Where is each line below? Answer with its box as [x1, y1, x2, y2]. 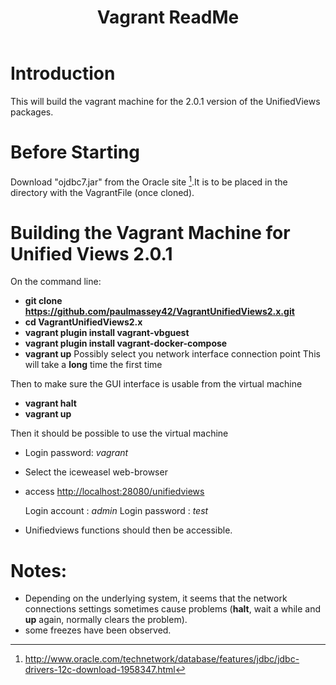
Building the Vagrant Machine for [10, 221, 291, 244]
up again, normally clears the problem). [24, 614, 188, 626]
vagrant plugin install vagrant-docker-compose [24, 337, 228, 350]
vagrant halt [24, 397, 77, 410]
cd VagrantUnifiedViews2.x [24, 316, 143, 328]
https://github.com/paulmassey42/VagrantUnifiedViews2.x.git [24, 306, 295, 318]
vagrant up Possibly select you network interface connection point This [24, 348, 321, 360]
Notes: [10, 559, 68, 582]
